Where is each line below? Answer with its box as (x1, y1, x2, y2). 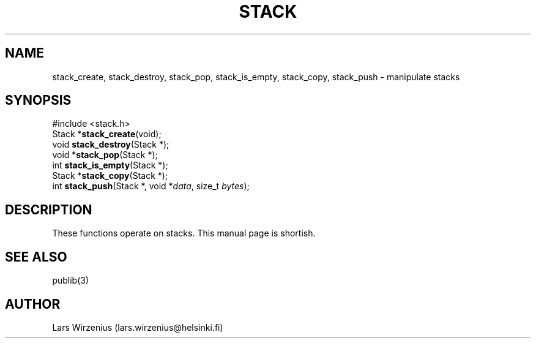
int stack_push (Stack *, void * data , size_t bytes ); (52, 181, 250, 192)
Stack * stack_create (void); (52, 129, 162, 140)
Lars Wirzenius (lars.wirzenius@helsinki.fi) (52, 322, 223, 333)
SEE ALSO (5, 249, 67, 265)
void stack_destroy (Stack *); (52, 139, 169, 150)
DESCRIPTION (5, 202, 92, 217)
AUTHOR (5, 296, 61, 312)
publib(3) (52, 275, 89, 286)
